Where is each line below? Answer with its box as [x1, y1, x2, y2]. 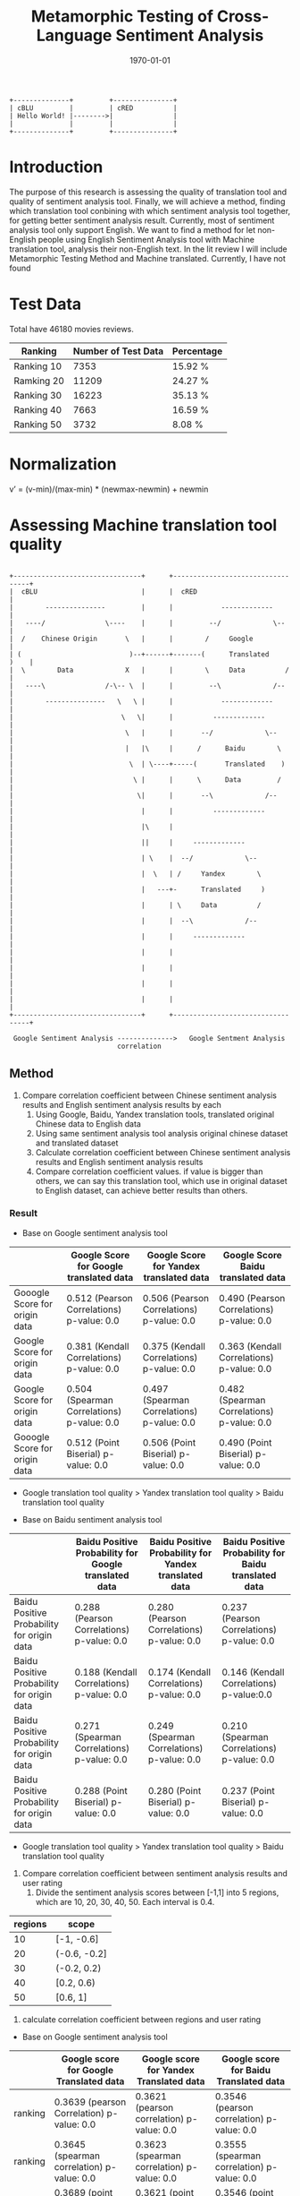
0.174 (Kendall [147, 1666, 212, 1678]
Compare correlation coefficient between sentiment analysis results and [21, 1867, 288, 1878]
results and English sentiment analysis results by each [21, 1099, 221, 1110]
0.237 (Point [221, 1784, 275, 1797]
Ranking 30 [13, 389, 62, 401]
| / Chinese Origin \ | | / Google [9, 634, 254, 643]
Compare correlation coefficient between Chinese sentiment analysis [21, 1090, 277, 1101]
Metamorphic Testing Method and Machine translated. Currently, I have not [9, 253, 286, 263]
